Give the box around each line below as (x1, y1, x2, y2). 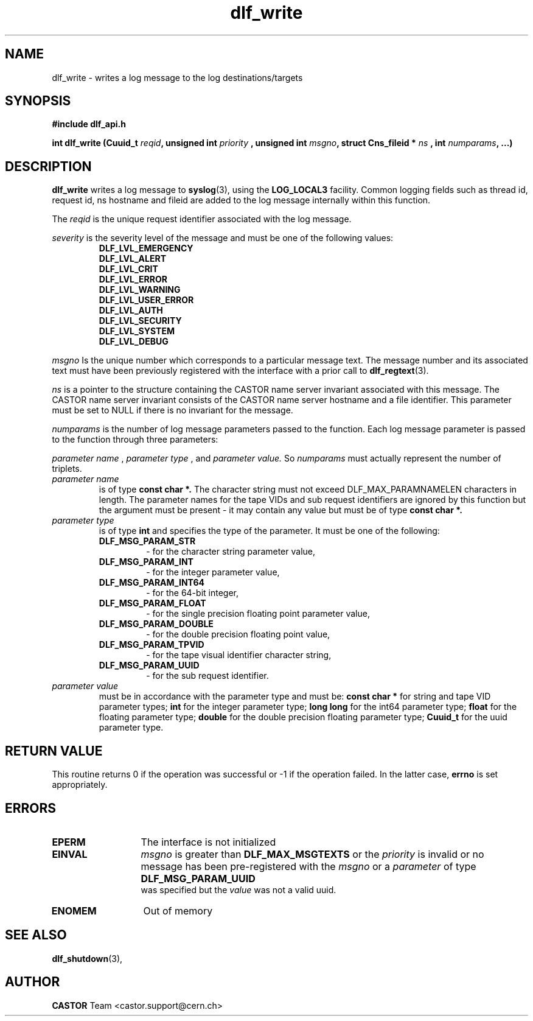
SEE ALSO (5, 927, 67, 943)
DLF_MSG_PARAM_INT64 (99, 577, 205, 588)
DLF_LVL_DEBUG (99, 336, 169, 347)
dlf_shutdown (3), (52, 953, 123, 964)
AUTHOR (5, 974, 60, 990)
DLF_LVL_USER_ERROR (99, 295, 194, 306)
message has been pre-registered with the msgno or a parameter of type (141, 860, 476, 872)
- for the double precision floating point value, (146, 629, 330, 640)
